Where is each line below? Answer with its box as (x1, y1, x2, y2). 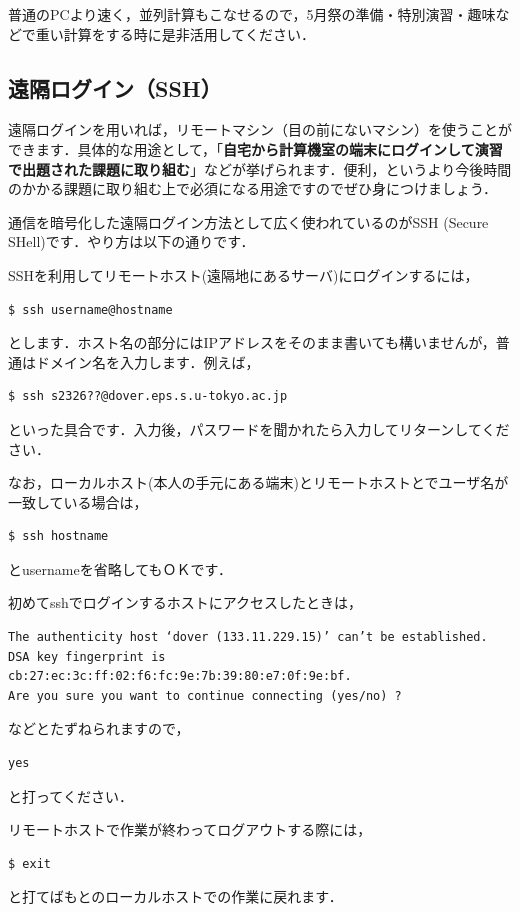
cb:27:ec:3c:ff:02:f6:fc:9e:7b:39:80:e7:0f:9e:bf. (8, 669, 352, 684)
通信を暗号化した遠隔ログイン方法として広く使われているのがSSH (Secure (8, 211, 489, 232)
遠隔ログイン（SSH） (8, 72, 222, 103)
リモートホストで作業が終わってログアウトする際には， (8, 819, 372, 840)
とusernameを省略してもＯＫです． (8, 558, 232, 579)
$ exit (8, 856, 51, 871)
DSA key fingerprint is (8, 649, 166, 664)
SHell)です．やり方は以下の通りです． (8, 231, 255, 252)
